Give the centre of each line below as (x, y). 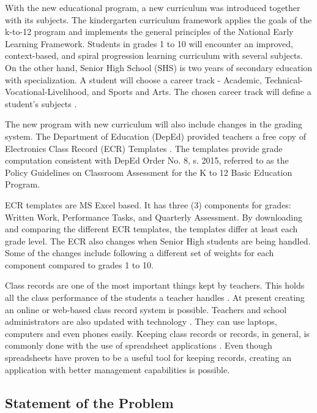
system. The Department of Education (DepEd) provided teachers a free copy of (155, 136)
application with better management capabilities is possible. (117, 369)
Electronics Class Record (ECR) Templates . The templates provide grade (144, 148)
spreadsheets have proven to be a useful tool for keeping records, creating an (148, 358)
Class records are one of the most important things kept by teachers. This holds (155, 285)
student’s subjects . (41, 103)
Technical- (284, 79)
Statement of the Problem (89, 402)
